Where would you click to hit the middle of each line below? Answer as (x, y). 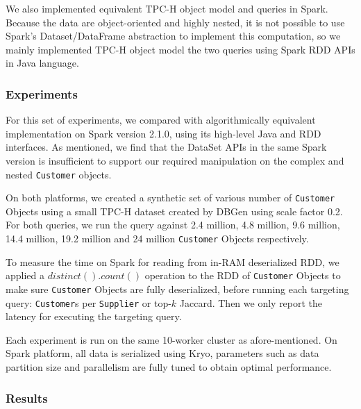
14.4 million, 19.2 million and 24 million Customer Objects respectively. (157, 239)
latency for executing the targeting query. (94, 316)
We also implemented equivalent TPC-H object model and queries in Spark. (167, 8)
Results (27, 398)
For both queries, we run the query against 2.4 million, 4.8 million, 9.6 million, (173, 225)
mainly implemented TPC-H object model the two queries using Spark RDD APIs (180, 49)
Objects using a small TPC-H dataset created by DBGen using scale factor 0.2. (174, 211)
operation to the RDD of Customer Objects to (243, 275)
